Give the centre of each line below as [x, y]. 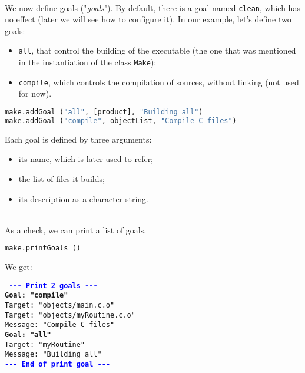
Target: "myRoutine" [45, 344]
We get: [19, 267]
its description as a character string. [83, 198]
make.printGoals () [43, 248]
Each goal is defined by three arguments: [78, 139]
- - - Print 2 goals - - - [53, 285]
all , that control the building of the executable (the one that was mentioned [157, 50]
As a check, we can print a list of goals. [76, 230]
